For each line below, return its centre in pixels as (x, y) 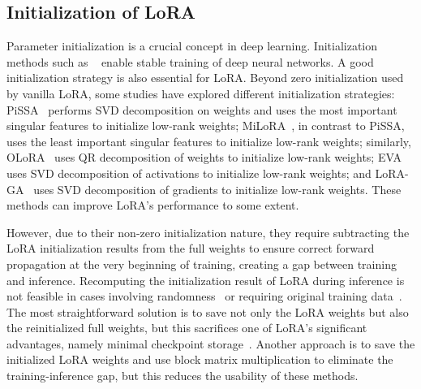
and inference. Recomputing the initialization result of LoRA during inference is (206, 280)
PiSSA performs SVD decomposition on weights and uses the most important (202, 109)
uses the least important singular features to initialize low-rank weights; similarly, (209, 141)
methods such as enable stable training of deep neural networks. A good (190, 61)
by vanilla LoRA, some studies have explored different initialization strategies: (201, 93)
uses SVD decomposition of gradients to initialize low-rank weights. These (217, 189)
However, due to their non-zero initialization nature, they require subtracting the (208, 232)
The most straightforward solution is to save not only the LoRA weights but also (208, 311)
